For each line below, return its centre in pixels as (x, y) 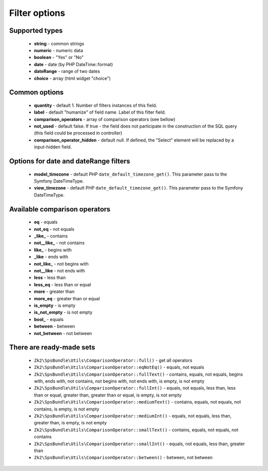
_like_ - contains (51, 236)
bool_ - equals (49, 319)
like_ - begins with (53, 250)
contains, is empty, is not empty (67, 409)
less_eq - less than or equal (63, 284)
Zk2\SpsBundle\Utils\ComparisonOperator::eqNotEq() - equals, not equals (119, 367)
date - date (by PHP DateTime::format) (73, 64)
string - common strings (59, 43)
